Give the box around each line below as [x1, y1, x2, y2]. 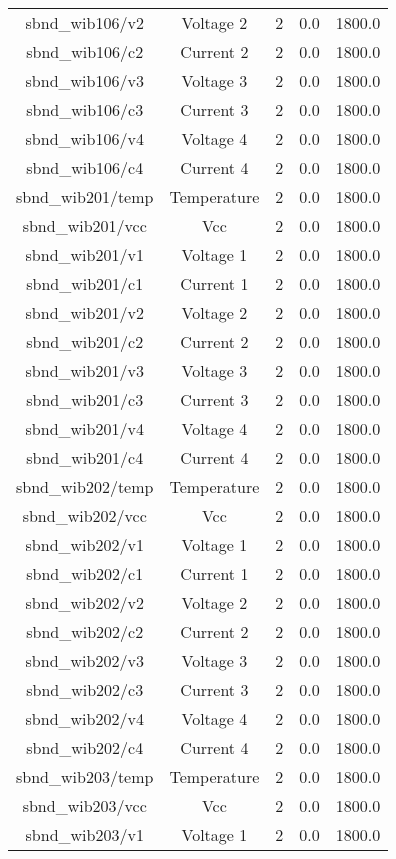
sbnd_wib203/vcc [22, 794, 147, 817]
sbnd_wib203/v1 [25, 823, 144, 846]
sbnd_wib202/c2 [26, 620, 144, 643]
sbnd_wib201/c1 [26, 272, 144, 295]
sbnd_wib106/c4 [26, 156, 144, 179]
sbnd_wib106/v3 [25, 69, 144, 92]
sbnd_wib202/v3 [25, 649, 144, 672]
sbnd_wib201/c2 [26, 330, 144, 353]
